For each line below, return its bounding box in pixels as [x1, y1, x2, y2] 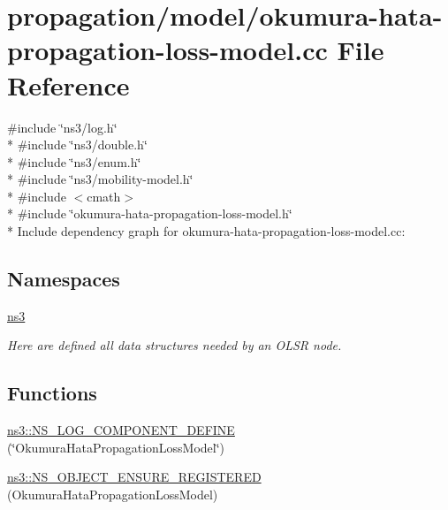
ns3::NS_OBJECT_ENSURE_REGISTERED [7, 468, 262, 486]
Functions [7, 379, 97, 407]
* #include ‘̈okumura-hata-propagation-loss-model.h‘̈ [7, 204, 292, 223]
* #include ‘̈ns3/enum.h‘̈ [7, 152, 141, 171]
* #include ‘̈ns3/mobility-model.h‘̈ [7, 170, 194, 188]
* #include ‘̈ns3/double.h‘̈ [7, 135, 148, 154]
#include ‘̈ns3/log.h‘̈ [7, 118, 118, 136]
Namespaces [7, 265, 120, 293]
